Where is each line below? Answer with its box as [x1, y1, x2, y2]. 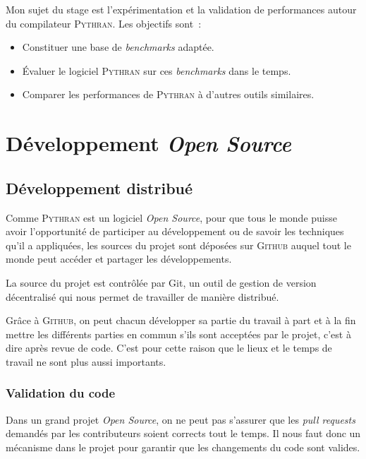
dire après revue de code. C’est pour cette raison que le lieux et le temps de [6, 340, 332, 355]
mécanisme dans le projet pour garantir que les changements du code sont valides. [6, 439, 360, 454]
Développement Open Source [6, 129, 291, 158]
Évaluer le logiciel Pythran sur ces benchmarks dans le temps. [22, 63, 291, 78]
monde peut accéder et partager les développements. [6, 251, 232, 266]
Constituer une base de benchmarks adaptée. [22, 40, 214, 54]
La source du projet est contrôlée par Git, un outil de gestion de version [6, 275, 317, 290]
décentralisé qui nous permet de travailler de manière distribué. [6, 289, 279, 304]
